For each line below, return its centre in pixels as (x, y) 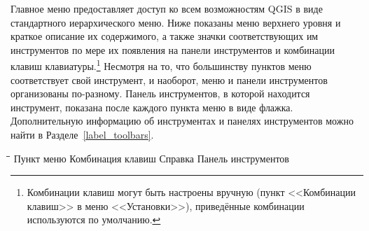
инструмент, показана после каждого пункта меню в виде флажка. (152, 107)
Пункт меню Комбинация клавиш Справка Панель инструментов (151, 158)
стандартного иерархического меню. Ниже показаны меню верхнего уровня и (176, 22)
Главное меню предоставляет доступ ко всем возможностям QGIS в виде (167, 8)
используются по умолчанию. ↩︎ (94, 219)
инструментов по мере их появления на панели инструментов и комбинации (173, 49)
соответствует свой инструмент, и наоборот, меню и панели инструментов (169, 79)
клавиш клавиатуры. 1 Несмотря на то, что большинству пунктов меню (161, 65)
